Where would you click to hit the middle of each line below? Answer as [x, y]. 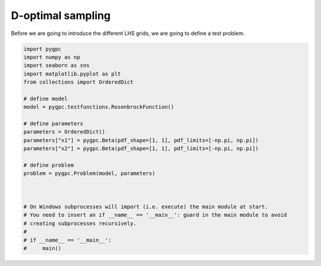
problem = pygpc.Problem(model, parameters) [89, 173]
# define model [45, 99]
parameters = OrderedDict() [64, 132]
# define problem [49, 165]
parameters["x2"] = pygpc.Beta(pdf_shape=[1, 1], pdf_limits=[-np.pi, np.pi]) [141, 149]
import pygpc [43, 49]
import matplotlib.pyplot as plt [72, 74]
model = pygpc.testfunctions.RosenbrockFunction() [99, 107]
